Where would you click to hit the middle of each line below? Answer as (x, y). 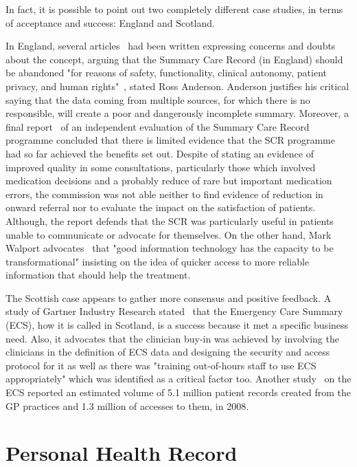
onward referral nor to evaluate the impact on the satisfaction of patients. (161, 207)
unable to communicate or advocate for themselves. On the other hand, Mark (169, 234)
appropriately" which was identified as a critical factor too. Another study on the (178, 379)
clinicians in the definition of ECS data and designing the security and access (168, 352)
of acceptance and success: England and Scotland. (110, 22)
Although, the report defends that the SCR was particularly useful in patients (170, 220)
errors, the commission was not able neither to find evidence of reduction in (164, 194)
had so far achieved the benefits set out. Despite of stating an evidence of (160, 153)
